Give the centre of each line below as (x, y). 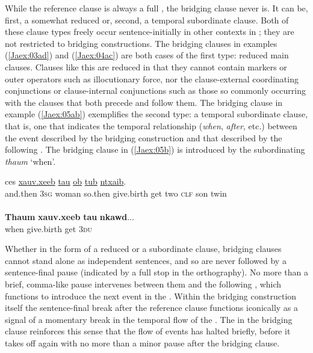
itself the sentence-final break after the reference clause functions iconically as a (152, 308)
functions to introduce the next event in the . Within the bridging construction (151, 296)
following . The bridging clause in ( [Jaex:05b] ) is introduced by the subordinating (155, 149)
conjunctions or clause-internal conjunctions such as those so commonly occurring (156, 91)
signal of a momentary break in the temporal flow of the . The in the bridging (149, 319)
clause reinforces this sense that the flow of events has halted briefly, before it (148, 331)
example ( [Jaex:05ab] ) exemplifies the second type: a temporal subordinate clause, (156, 114)
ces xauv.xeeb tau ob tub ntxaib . (66, 181)
